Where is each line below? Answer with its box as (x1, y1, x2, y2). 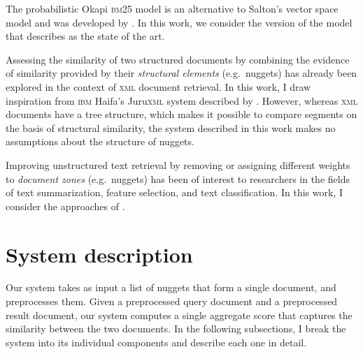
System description (6, 239, 193, 268)
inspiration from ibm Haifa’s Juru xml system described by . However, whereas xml (6, 93, 357, 108)
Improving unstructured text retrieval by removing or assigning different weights (6, 157, 350, 172)
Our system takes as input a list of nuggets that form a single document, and (6, 280, 336, 295)
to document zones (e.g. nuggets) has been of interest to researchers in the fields (6, 171, 350, 186)
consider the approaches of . (6, 198, 125, 213)
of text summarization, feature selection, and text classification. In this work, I (6, 185, 343, 200)
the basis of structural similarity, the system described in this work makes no (6, 120, 336, 135)
